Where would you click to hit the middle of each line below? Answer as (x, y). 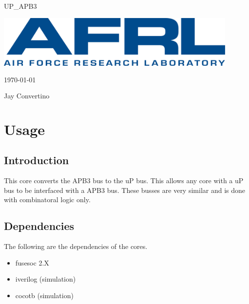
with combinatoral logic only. (47, 199)
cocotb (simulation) (44, 295)
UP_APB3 (20, 6)
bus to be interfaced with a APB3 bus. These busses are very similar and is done (125, 190)
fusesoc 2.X (32, 262)
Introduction (37, 160)
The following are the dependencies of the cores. (76, 246)
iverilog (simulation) (46, 279)
